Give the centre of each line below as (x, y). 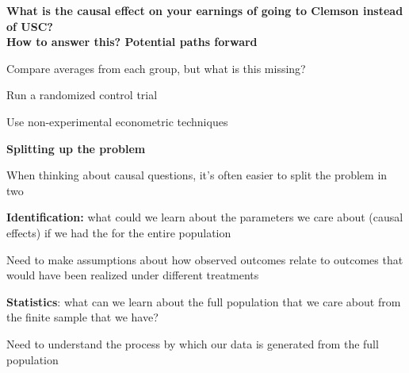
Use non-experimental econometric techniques (117, 121)
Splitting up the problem (76, 148)
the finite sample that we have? (82, 317)
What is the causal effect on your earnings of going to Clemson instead (205, 10)
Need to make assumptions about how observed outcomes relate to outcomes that (205, 259)
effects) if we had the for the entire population (119, 232)
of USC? (30, 26)
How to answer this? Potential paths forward (132, 42)
